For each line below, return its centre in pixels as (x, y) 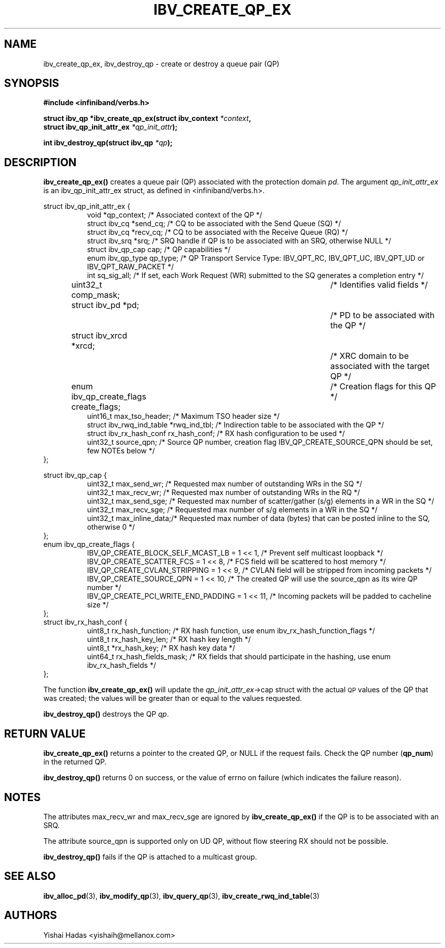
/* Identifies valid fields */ (379, 285)
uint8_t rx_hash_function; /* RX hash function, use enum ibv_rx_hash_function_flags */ (231, 631)
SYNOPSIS (32, 83)
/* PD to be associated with (383, 315)
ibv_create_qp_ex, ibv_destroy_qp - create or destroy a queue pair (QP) (161, 64)
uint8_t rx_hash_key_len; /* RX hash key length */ (169, 639)
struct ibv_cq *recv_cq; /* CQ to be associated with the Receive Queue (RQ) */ (217, 232)
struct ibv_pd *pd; (105, 305)
